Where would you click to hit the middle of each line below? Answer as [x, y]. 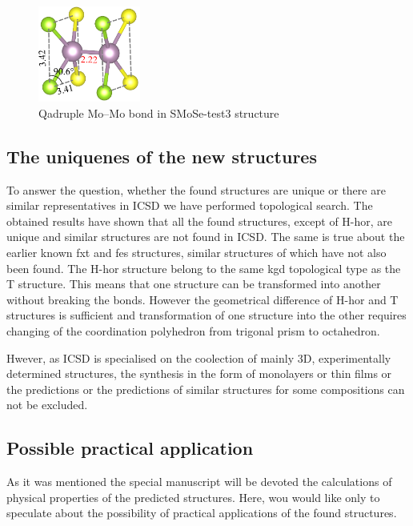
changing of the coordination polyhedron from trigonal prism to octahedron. [193, 331]
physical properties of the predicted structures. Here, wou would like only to [193, 497]
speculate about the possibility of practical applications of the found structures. [202, 513]
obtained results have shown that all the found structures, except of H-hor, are [200, 221]
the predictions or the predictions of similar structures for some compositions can [206, 389]
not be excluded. [47, 405]
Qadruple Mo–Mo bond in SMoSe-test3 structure [159, 112]
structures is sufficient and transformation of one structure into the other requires [206, 315]
